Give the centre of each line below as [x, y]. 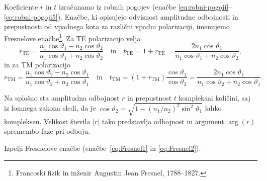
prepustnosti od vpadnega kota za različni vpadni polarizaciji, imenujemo [117, 26]
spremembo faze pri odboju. [47, 131]
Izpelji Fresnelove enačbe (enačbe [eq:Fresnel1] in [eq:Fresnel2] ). [103, 148]
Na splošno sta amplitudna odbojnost [62, 97]
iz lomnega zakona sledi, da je [50, 108]
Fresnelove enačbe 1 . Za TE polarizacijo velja [72, 37]
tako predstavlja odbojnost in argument [163, 121]
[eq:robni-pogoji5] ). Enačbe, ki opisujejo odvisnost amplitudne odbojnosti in [121, 16]
